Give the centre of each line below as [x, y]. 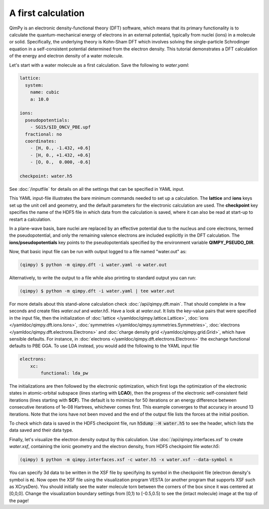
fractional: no [44, 134]
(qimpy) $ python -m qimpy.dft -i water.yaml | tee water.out [97, 291]
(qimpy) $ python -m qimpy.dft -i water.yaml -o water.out [93, 265]
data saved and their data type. [41, 430]
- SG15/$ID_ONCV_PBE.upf [61, 127]
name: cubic [45, 92]
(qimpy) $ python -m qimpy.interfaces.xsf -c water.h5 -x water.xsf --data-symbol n [126, 460]
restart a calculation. [30, 219]
